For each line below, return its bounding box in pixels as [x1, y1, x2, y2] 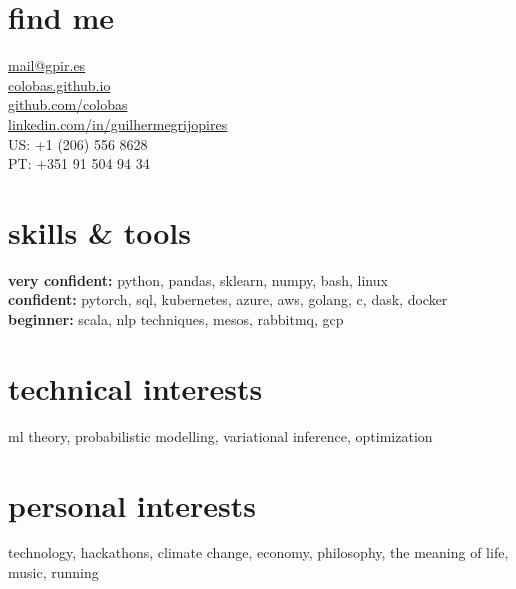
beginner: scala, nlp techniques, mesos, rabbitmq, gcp [8, 309, 344, 329]
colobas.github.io [8, 74, 111, 95]
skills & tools [8, 211, 191, 252]
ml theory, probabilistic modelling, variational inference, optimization [8, 425, 433, 446]
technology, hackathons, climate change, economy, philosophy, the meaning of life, [8, 542, 509, 563]
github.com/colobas [8, 94, 128, 115]
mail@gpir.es [8, 55, 86, 76]
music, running [8, 562, 99, 583]
